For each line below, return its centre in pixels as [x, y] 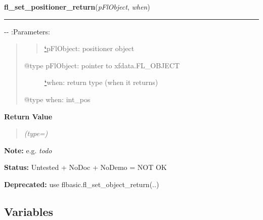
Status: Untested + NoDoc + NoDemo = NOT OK [85, 167]
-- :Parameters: [27, 31]
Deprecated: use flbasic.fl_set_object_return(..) [82, 184]
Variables [29, 211]
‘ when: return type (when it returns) [101, 82]
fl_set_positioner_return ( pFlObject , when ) [77, 7]
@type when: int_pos [57, 99]
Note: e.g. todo [28, 150]
